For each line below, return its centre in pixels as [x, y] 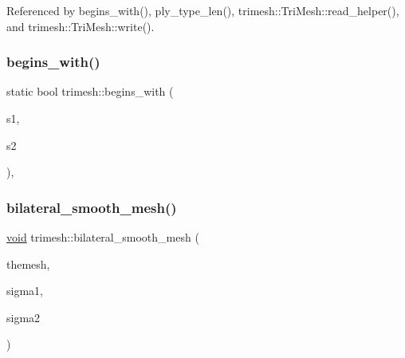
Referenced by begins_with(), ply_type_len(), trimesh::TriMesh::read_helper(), [203, 10]
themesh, [28, 264]
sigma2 [24, 317]
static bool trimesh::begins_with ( [90, 91]
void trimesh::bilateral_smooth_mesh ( [103, 237]
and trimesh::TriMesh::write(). [81, 26]
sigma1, [25, 291]
